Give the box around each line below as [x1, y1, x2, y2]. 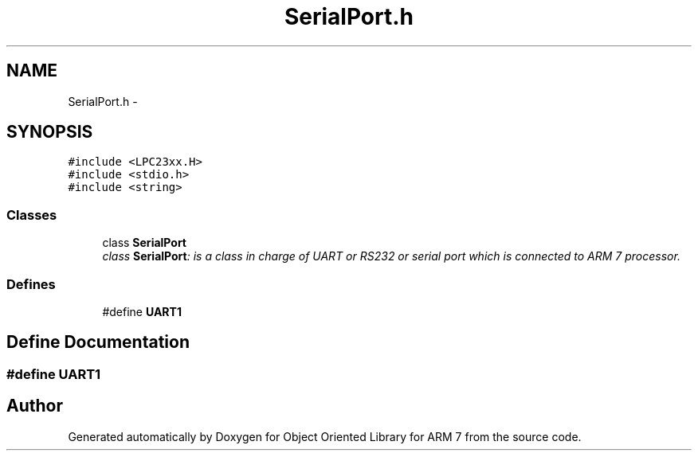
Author [6, 396, 63, 416]
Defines [6, 275, 56, 292]
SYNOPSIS [6, 122, 93, 143]
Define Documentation [6, 332, 190, 353]
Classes [6, 206, 57, 223]
